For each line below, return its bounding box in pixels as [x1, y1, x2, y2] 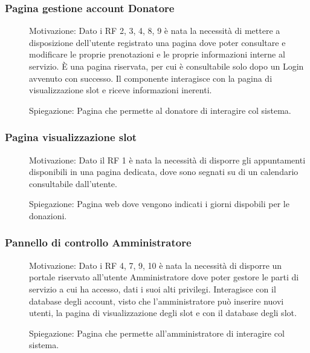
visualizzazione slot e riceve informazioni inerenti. [29, 84, 212, 96]
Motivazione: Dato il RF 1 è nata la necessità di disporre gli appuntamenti [29, 153, 306, 166]
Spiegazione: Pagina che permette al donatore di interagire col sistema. [29, 104, 291, 116]
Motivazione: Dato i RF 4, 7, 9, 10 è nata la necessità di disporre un [29, 259, 282, 271]
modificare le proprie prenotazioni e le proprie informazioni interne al [29, 48, 285, 61]
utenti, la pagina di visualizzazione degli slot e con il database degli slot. [29, 306, 297, 319]
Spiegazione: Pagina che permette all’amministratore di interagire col [29, 326, 285, 339]
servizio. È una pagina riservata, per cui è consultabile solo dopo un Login [29, 60, 304, 72]
